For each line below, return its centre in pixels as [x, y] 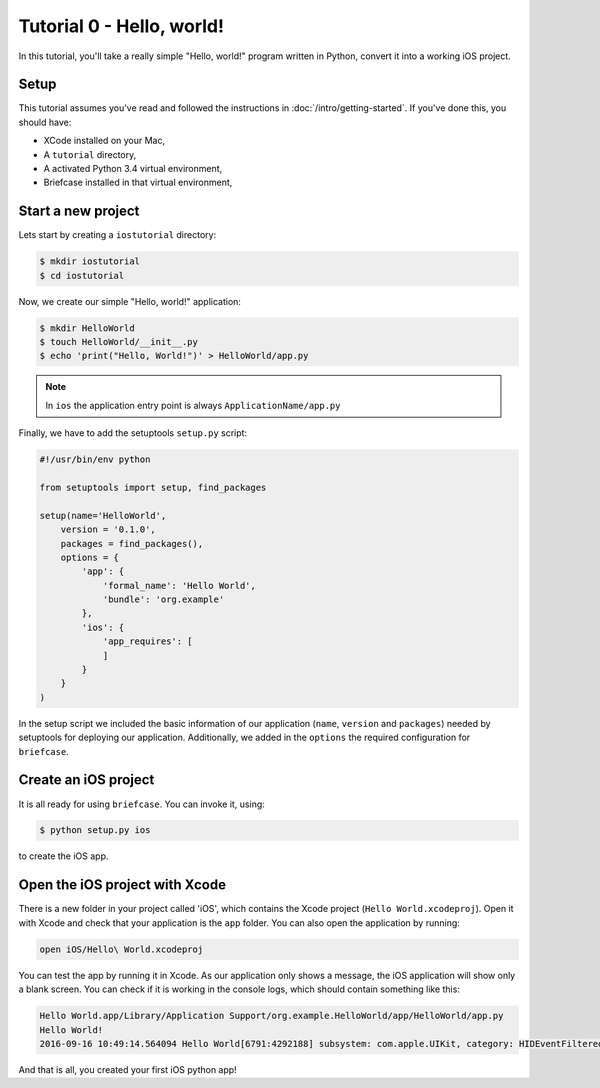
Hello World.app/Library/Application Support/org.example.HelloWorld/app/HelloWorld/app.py [271, 1016]
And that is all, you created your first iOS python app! [127, 1069]
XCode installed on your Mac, [104, 141]
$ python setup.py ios [95, 830]
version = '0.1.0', [108, 529]
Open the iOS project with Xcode [122, 885]
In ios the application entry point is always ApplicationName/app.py [193, 405]
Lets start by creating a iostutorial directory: [117, 235]
